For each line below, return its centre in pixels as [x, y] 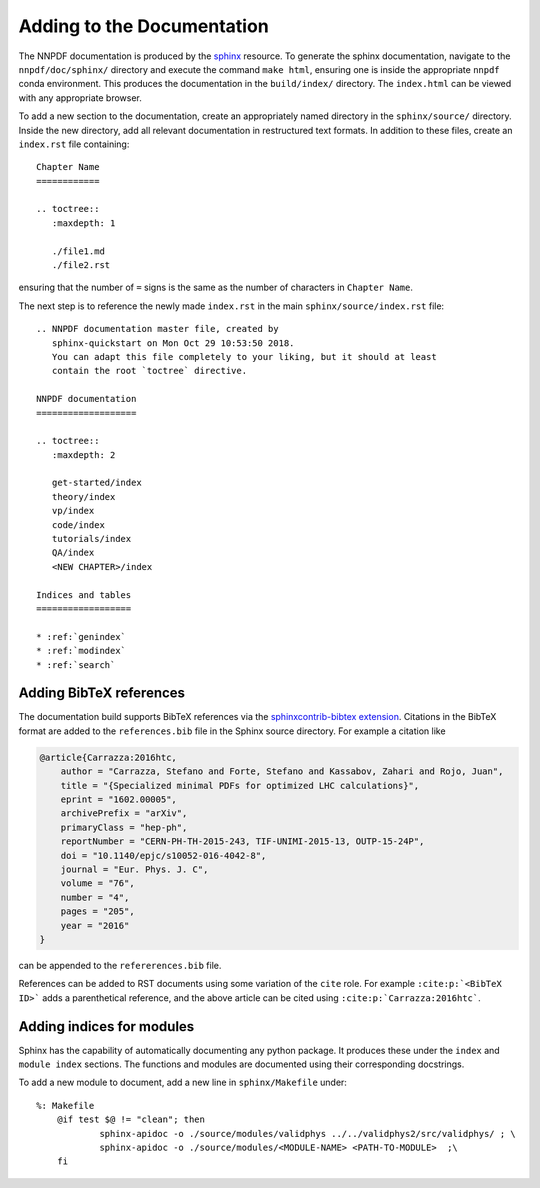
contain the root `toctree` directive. [149, 371]
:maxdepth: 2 [83, 454]
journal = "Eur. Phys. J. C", [134, 869]
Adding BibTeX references [101, 693]
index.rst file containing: [74, 144]
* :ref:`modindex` [81, 651]
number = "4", [95, 897]
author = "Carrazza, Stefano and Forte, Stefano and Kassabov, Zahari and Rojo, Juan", [282, 771]
